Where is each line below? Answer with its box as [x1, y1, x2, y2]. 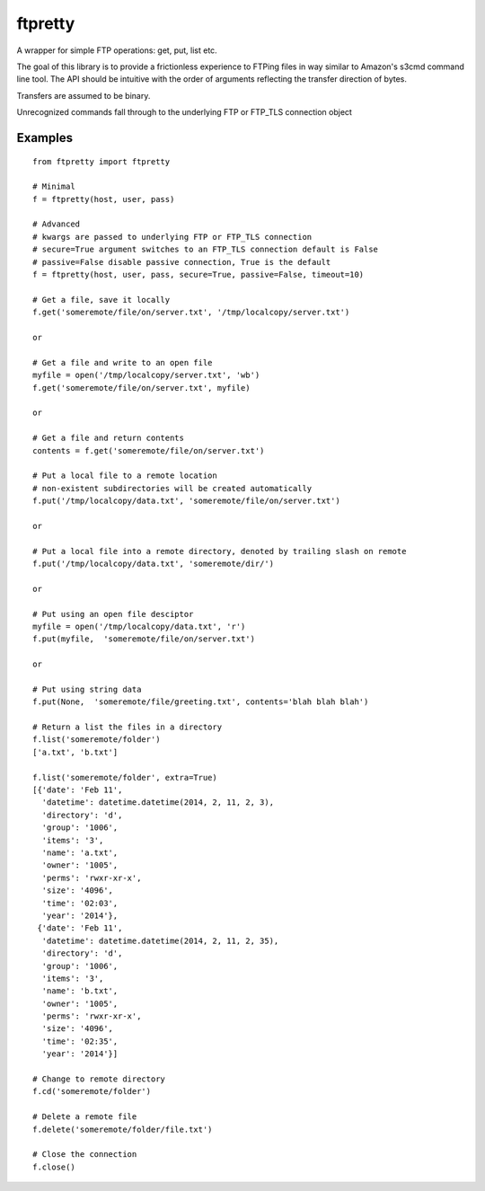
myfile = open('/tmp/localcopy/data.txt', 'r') [32, 621, 246, 631]
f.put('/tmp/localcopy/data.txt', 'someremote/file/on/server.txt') [32, 496, 340, 507]
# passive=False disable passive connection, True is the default [32, 257, 331, 267]
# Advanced [32, 219, 81, 229]
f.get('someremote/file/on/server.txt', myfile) [32, 383, 251, 393]
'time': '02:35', [41, 1036, 119, 1046]
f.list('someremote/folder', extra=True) [32, 772, 217, 782]
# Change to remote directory [32, 1074, 166, 1084]
